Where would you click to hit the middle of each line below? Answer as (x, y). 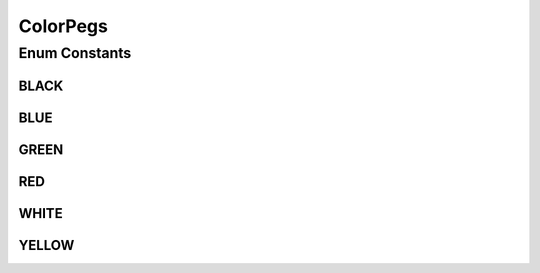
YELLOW (46, 245)
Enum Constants (75, 53)
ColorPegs (63, 26)
